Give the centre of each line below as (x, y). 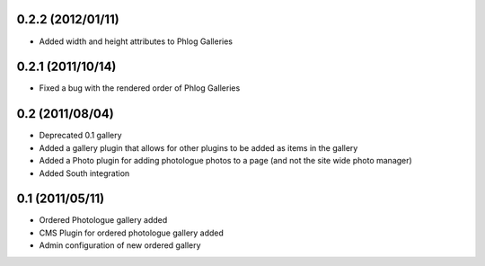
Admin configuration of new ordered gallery (120, 245)
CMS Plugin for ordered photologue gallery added (132, 233)
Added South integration (84, 173)
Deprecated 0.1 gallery (80, 136)
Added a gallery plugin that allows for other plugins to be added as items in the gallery (198, 147)
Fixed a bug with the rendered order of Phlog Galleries (140, 88)
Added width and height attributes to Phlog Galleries (136, 41)
